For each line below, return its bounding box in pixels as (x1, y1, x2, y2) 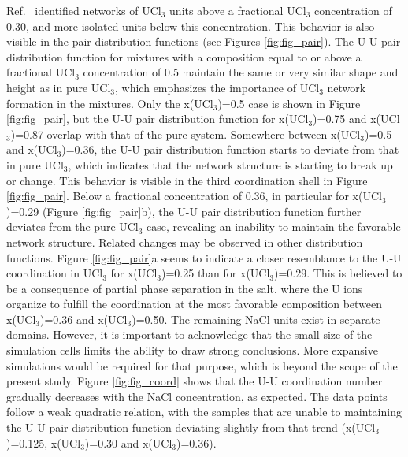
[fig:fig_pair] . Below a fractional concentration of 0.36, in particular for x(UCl (6, 188, 382, 204)
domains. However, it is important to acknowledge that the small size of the (6, 326, 373, 343)
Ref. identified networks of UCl (6, 2, 161, 18)
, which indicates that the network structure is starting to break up (68, 156, 393, 173)
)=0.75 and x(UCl (313, 110, 400, 127)
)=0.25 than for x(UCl (161, 265, 270, 281)
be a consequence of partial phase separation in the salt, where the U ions (6, 280, 363, 296)
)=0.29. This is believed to (274, 265, 402, 281)
